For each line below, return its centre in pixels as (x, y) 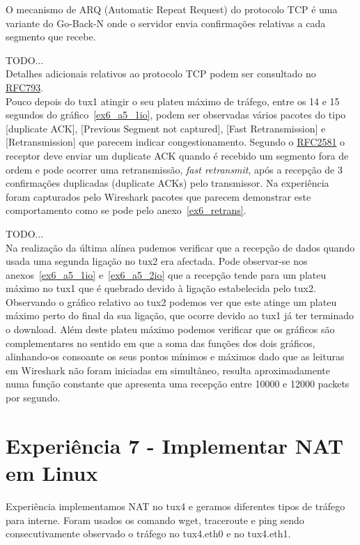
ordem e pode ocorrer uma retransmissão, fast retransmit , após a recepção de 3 (174, 169)
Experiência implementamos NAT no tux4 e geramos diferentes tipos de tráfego (175, 506)
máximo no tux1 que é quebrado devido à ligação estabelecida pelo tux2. (161, 288)
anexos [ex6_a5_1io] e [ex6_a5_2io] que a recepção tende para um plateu (166, 274)
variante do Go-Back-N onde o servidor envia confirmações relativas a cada (166, 23)
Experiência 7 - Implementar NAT (175, 445)
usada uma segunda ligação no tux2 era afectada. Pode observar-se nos (157, 261)
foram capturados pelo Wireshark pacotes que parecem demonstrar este (158, 196)
